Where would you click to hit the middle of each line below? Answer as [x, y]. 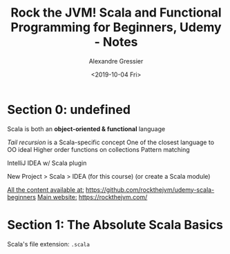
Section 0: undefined [69, 109]
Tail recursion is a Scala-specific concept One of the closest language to [111, 142]
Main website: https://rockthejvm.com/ [93, 197]
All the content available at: [46, 189]
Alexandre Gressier [116, 61]
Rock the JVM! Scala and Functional [116, 13]
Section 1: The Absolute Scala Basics [115, 225]
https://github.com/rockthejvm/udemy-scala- [150, 189]
